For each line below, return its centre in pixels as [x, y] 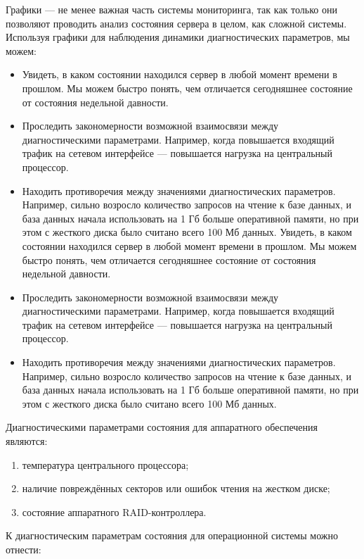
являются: [27, 441]
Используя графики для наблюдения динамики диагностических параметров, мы [178, 37]
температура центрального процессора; [105, 464]
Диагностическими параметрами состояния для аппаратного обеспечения [162, 427]
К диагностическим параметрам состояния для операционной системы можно [172, 535]
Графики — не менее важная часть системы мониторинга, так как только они [171, 9]
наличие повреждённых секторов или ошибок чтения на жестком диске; [176, 488]
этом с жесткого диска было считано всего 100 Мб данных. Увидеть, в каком [187, 232]
